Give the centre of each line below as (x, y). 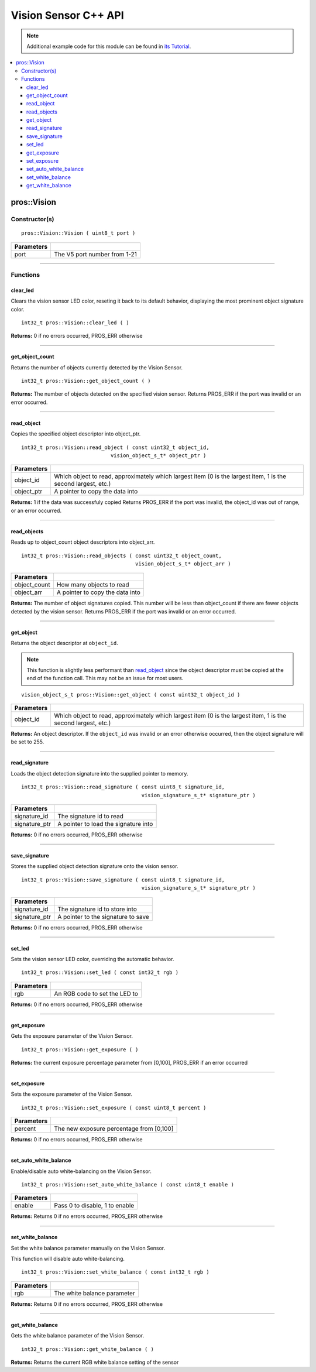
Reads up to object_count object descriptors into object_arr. (83, 542)
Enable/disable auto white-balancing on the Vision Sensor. (81, 1171)
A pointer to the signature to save (103, 917)
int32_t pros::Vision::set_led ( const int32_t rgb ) (100, 973)
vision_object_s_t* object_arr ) (183, 564)
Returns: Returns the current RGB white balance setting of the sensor (95, 1362)
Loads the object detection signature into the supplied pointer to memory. (99, 773)
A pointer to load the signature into (105, 824)
